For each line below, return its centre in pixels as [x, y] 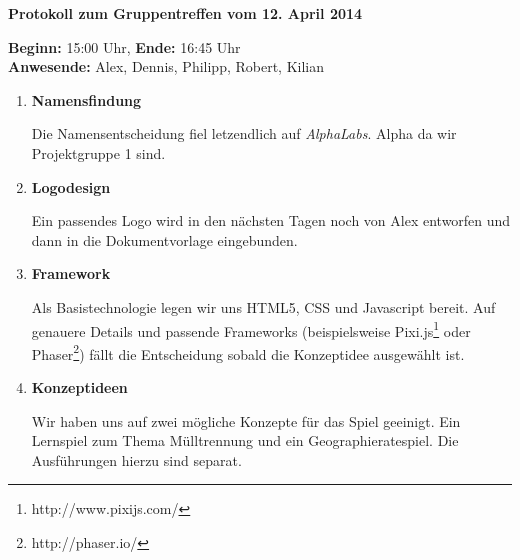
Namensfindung [86, 99]
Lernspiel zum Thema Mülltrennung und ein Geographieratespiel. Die [245, 440]
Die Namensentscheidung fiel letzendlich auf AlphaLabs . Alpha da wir [244, 133]
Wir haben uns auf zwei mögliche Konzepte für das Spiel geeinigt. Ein [246, 420]
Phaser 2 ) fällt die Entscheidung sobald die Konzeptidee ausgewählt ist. [248, 352]
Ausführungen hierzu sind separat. [136, 459]
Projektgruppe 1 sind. [98, 152]
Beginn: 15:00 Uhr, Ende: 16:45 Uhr [124, 46]
